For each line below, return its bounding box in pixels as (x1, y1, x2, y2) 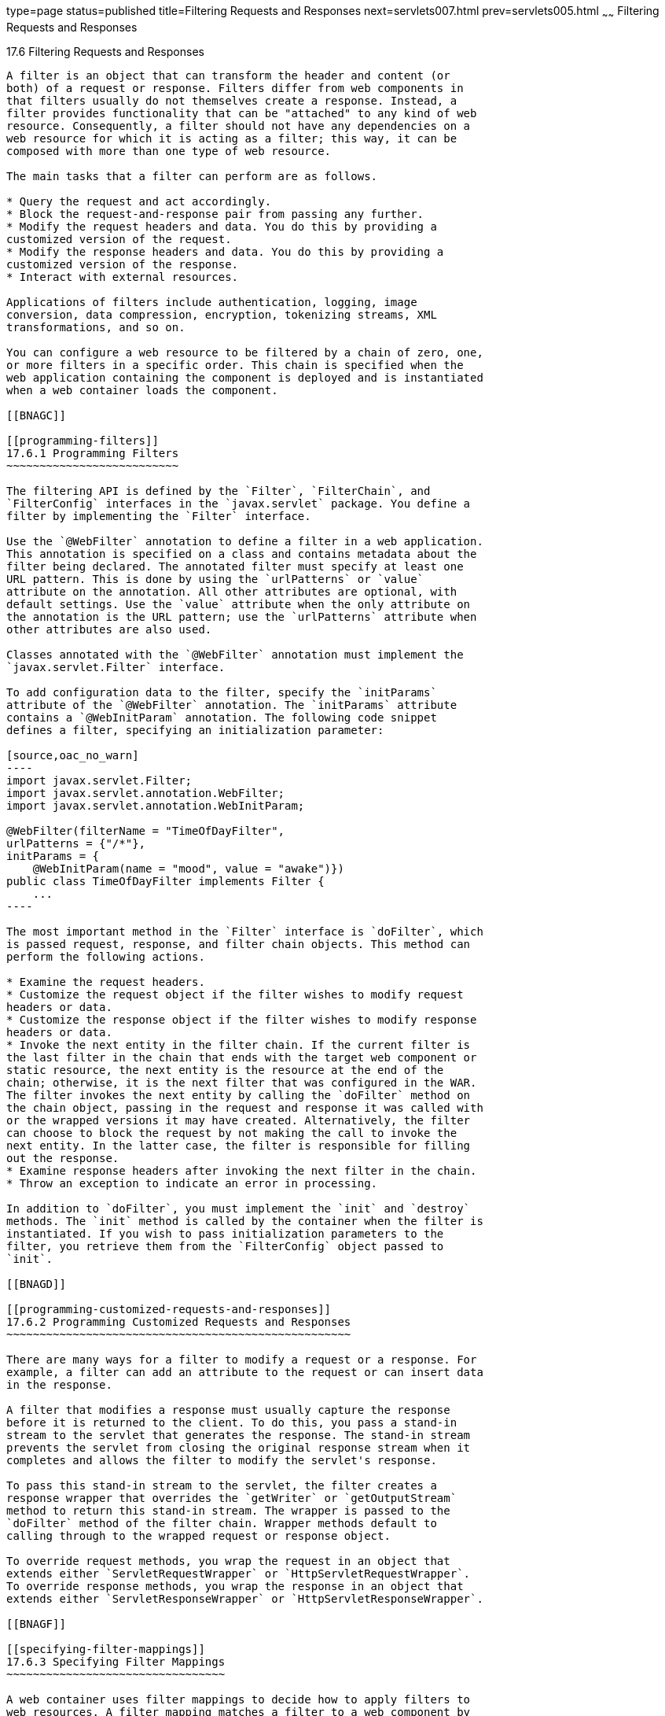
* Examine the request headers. (6, 975, 205, 988)
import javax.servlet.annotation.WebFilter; (6, 786, 285, 799)
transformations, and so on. (6, 320, 186, 334)
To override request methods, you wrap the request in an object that (6, 1554, 450, 1567)
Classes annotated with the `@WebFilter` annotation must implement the (6, 648, 464, 661)
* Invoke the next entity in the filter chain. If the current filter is (6, 1038, 471, 1051)
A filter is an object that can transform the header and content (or (6, 68, 450, 82)
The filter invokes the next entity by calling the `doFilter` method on (6, 1088, 471, 1102)
